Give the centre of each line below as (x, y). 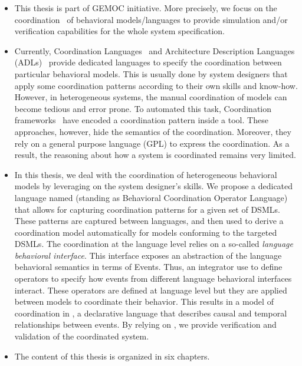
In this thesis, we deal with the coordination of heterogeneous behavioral (146, 174)
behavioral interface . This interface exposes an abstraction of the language (148, 255)
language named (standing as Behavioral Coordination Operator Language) (151, 197)
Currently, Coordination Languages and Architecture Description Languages (155, 50)
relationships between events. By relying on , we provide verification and (145, 324)
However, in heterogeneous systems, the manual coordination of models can (151, 97)
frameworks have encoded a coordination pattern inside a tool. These (141, 120)
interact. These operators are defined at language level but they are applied (151, 290)
